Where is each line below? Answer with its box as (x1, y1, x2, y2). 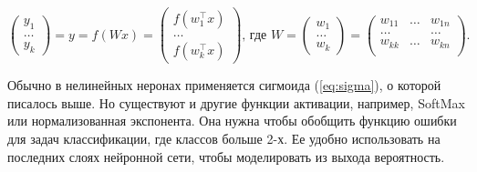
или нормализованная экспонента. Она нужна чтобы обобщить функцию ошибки (7, 111, 457, 130)
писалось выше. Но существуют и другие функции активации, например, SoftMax (7, 93, 465, 112)
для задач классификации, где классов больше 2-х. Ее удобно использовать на (7, 128, 441, 147)
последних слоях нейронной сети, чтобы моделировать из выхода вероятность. (7, 147, 445, 166)
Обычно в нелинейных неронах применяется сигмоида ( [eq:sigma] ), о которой (7, 76, 441, 95)
